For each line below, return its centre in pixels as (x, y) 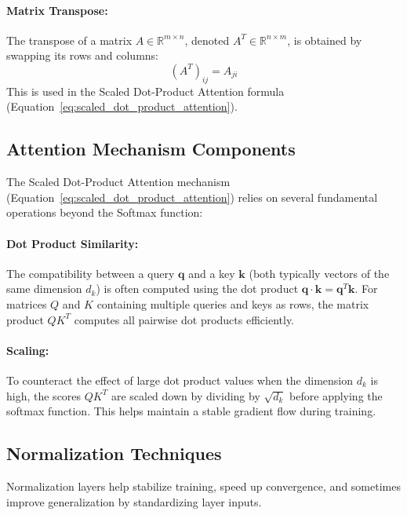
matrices (27, 303)
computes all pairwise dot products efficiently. (184, 319)
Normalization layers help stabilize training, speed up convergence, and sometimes (203, 486)
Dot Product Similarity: (73, 243)
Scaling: (28, 350)
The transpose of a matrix (69, 40)
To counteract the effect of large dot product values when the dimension (180, 380)
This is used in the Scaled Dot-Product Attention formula (145, 91)
